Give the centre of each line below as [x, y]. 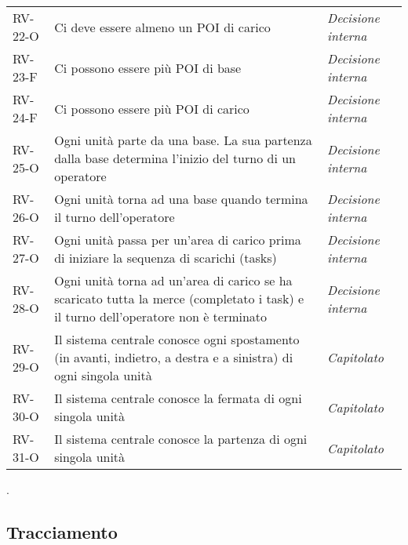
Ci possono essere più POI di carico [152, 108]
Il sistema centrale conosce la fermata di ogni [178, 398]
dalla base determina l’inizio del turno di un [175, 158]
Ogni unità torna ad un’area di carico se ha [173, 280]
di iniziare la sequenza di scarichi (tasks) [166, 258]
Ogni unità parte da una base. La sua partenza [183, 140]
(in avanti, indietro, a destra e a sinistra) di [174, 357]
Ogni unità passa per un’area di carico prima [178, 240]
